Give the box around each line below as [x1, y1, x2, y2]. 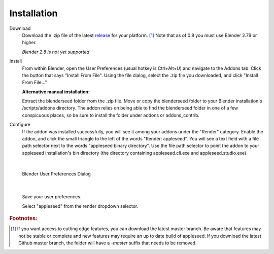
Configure [9, 122, 30, 128]
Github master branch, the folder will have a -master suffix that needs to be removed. [18, 240, 197, 246]
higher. [22, 40, 37, 46]
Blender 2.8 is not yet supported [22, 49, 90, 55]
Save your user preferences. [22, 194, 82, 200]
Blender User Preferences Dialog [22, 170, 91, 177]
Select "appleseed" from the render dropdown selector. [22, 203, 139, 209]
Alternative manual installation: [22, 89, 90, 95]
